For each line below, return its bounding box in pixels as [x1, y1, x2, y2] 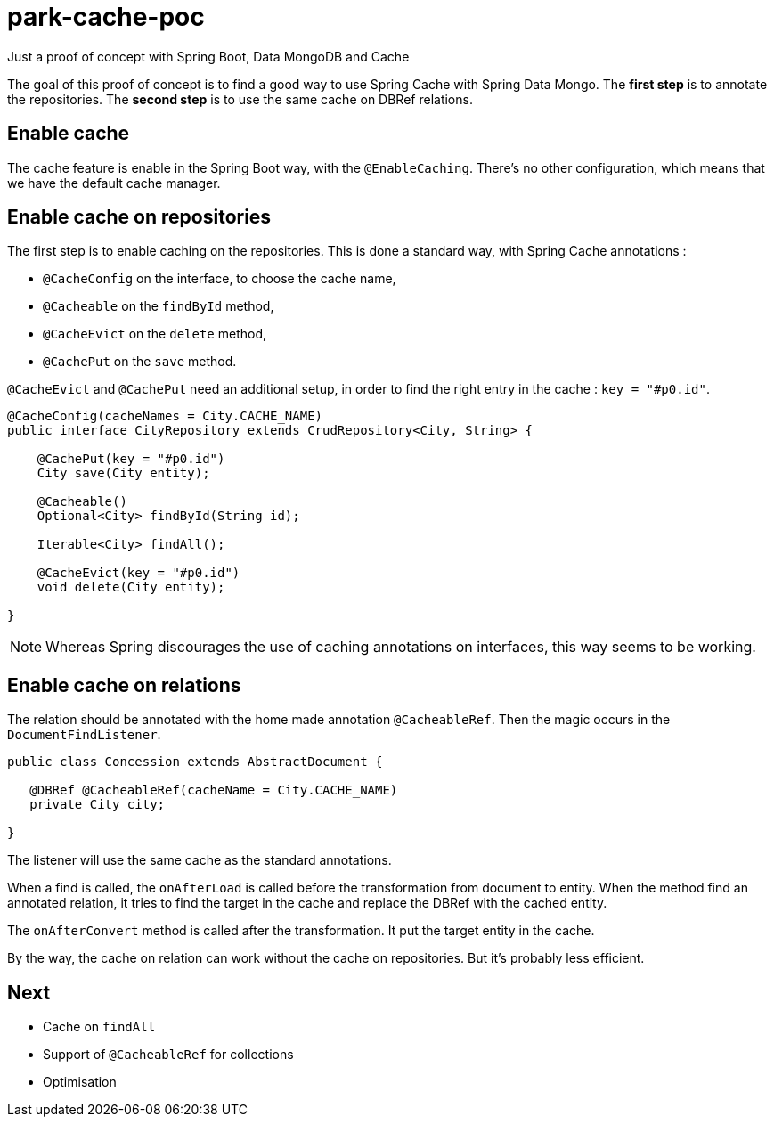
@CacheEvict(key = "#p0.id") [37, 566, 240, 581]
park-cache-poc [7, 2, 205, 32]
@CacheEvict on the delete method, [43, 326, 267, 342]
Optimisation [43, 1074, 117, 1090]
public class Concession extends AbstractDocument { [7, 754, 383, 770]
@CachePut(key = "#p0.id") [37, 452, 225, 467]
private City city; [29, 797, 166, 812]
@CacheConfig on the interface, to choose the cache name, [43, 271, 396, 287]
